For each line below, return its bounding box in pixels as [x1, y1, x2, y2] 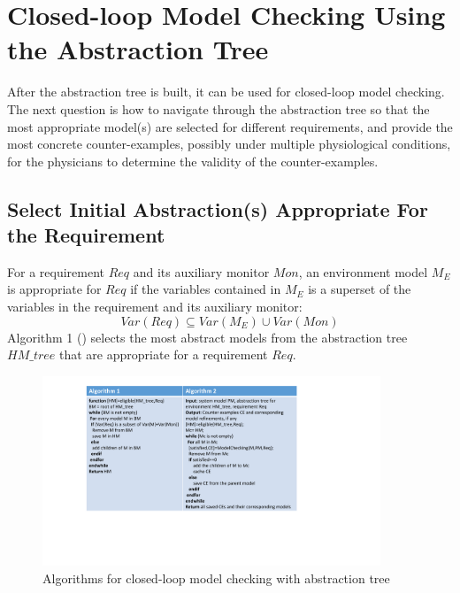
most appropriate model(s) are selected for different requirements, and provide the [7, 117, 453, 135]
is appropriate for [7, 280, 102, 298]
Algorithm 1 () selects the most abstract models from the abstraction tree [7, 327, 408, 346]
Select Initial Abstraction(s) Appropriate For [7, 195, 428, 222]
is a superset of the [308, 280, 411, 298]
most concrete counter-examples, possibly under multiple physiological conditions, [7, 135, 451, 153]
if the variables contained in [130, 280, 281, 298]
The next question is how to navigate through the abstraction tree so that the [7, 99, 430, 118]
